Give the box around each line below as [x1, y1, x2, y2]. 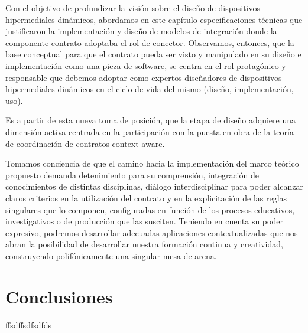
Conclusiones [5, 284, 113, 308]
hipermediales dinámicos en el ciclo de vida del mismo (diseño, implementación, [5, 83, 294, 95]
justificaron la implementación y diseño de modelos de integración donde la [5, 25, 277, 37]
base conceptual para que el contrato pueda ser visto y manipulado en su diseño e [5, 48, 301, 60]
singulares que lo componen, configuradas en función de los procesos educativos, [5, 203, 295, 216]
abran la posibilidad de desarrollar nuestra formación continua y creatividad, [5, 238, 283, 250]
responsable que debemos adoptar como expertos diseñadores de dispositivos [5, 71, 282, 83]
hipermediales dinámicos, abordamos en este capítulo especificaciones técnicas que [5, 13, 303, 25]
